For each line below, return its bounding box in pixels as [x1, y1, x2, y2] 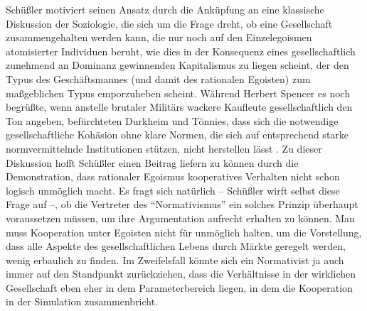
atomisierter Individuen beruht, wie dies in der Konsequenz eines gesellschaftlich [6, 43, 356, 58]
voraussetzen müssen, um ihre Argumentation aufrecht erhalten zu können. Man [6, 210, 355, 225]
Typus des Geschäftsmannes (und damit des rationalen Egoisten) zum [6, 71, 311, 86]
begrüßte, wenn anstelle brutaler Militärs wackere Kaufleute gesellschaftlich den [6, 99, 353, 114]
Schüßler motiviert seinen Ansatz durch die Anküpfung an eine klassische [6, 2, 324, 16]
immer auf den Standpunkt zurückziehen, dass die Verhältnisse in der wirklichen [6, 266, 356, 281]
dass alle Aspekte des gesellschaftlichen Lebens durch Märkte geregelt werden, [6, 239, 346, 253]
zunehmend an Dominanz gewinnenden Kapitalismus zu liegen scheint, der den [6, 58, 349, 72]
